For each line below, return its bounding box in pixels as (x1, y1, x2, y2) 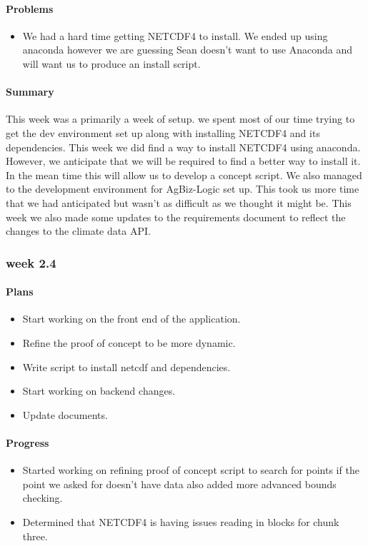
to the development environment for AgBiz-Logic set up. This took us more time (6, 181, 359, 196)
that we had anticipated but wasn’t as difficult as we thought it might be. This (6, 195, 352, 210)
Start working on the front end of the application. (22, 311, 241, 326)
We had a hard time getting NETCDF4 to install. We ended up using (22, 28, 328, 43)
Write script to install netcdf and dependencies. (22, 359, 231, 374)
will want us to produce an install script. (22, 56, 201, 71)
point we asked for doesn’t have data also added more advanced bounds (22, 476, 337, 491)
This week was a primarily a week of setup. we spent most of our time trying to (6, 111, 355, 126)
